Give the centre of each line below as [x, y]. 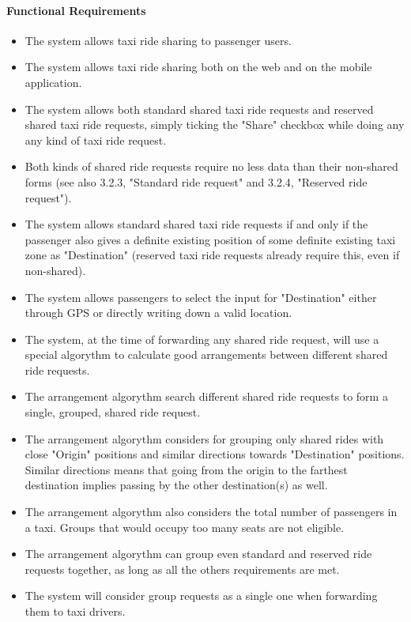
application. [53, 82]
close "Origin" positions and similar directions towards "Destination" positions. [215, 454]
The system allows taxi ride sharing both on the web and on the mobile [198, 67]
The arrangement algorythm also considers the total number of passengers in [211, 512]
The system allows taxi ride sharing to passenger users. [158, 40]
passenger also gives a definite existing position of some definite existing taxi [210, 239]
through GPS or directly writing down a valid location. [158, 313]
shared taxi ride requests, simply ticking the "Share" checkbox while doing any [215, 124]
